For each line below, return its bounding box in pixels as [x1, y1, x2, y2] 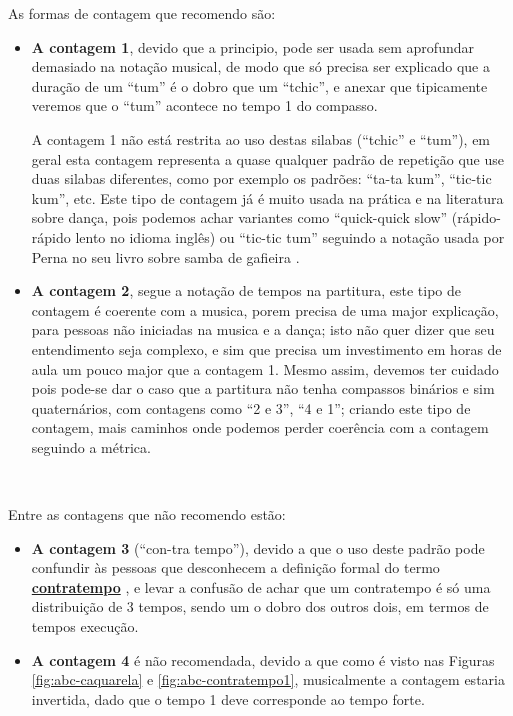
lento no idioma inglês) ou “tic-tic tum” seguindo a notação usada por [75, 226, 505, 247]
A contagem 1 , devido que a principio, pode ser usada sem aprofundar [31, 36, 474, 57]
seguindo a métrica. [31, 436, 151, 457]
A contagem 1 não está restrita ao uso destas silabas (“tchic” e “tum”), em [31, 128, 491, 149]
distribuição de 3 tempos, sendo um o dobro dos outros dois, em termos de [31, 596, 489, 617]
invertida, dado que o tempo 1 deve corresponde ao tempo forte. [31, 688, 425, 709]
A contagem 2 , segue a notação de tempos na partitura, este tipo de [31, 280, 461, 301]
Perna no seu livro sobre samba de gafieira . [31, 246, 300, 267]
